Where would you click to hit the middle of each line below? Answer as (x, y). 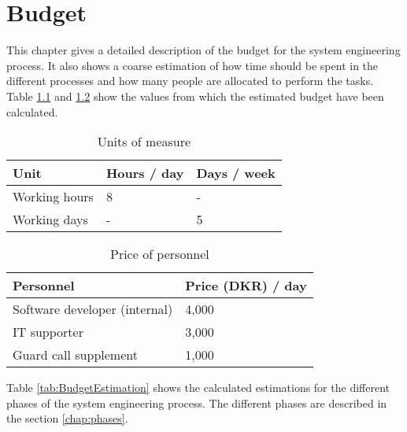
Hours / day (145, 173)
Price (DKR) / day (246, 286)
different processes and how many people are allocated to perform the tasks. (190, 81)
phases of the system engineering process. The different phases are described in (197, 402)
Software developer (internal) (93, 309)
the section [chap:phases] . (67, 418)
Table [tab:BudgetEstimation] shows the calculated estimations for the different (198, 388)
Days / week (236, 173)
